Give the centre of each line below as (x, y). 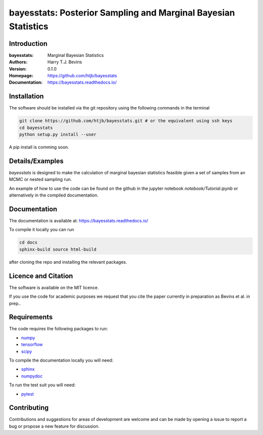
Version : (18, 69)
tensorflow (32, 344)
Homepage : (21, 76)
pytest (28, 394)
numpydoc (32, 376)
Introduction (28, 44)
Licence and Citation (41, 276)
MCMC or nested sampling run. (40, 180)
